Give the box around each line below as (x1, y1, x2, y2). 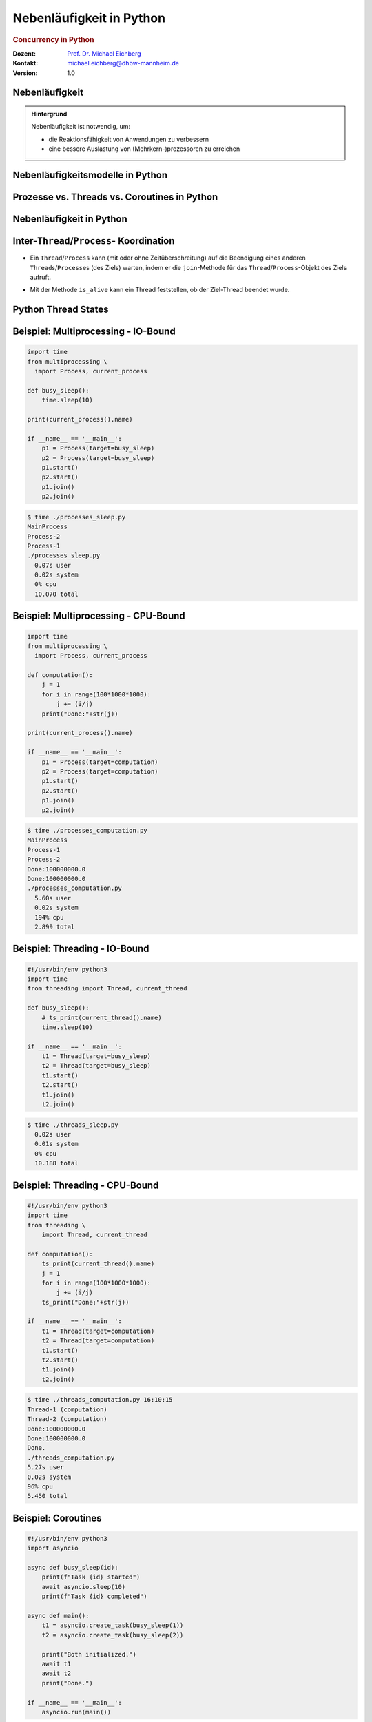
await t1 (41, 1660, 72, 1668)
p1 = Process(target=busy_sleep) (41, 444, 155, 453)
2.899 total (34, 923, 75, 931)
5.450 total (27, 1492, 68, 1500)
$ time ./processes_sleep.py (27, 513, 126, 521)
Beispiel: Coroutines (12, 1512, 103, 1524)
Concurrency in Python (12, 34, 94, 44)
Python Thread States (12, 304, 110, 315)
